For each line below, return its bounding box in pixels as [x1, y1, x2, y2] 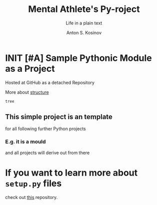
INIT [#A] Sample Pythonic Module [5, 52, 152, 63]
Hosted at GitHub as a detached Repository [5, 79, 95, 85]
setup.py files [5, 178, 62, 189]
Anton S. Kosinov [66, 29, 102, 35]
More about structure [5, 89, 49, 95]
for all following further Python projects [5, 126, 86, 132]
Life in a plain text [65, 20, 102, 26]
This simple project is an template [5, 112, 112, 121]
